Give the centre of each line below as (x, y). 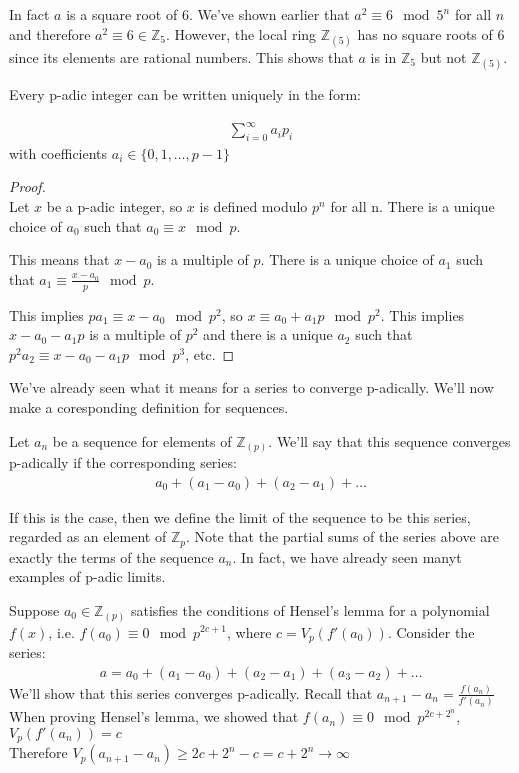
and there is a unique (268, 334)
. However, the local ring (241, 33)
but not (443, 56)
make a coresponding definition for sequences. (149, 407)
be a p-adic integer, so (114, 206)
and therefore (50, 33)
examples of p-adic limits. (87, 576)
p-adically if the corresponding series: (123, 462)
